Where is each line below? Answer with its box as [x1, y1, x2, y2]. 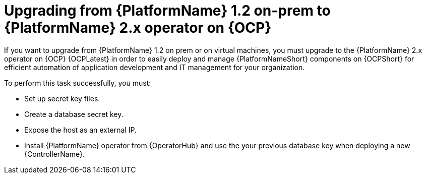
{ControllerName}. [24, 149, 85, 158]
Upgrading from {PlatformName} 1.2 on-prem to [4, 2, 331, 19]
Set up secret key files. [24, 94, 100, 103]
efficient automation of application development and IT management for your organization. [4, 63, 305, 72]
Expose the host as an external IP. [24, 125, 137, 134]
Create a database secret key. [24, 109, 124, 118]
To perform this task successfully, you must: [4, 78, 151, 87]
